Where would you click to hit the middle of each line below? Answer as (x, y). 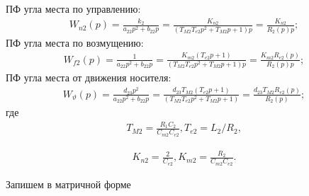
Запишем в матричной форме (68, 184)
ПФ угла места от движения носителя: (89, 77)
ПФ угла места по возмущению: (75, 42)
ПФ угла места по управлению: (73, 8)
